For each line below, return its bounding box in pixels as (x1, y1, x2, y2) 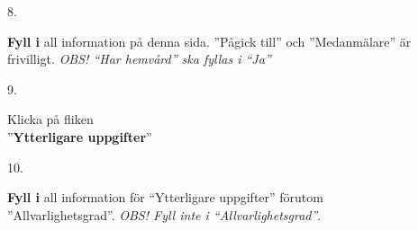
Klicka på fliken (7, 110, 94, 128)
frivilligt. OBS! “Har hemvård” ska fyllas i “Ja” (7, 49, 271, 68)
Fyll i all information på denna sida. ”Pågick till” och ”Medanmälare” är (7, 31, 412, 50)
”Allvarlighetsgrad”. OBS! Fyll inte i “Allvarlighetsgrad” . (7, 205, 322, 224)
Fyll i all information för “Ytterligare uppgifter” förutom (7, 188, 323, 207)
